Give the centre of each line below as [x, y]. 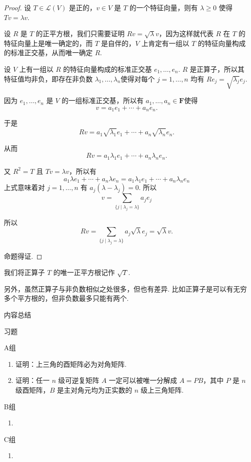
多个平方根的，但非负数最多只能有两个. [66, 298]
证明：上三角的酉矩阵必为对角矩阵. [71, 364]
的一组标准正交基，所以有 [103, 100]
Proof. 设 [18, 7]
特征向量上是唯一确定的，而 [48, 43]
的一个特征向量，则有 [164, 7]
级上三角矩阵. [162, 389]
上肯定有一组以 [165, 43]
